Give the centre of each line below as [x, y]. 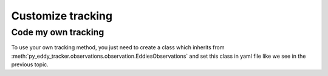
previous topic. [30, 64]
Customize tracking [62, 16]
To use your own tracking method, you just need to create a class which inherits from [118, 47]
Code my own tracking [58, 32]
